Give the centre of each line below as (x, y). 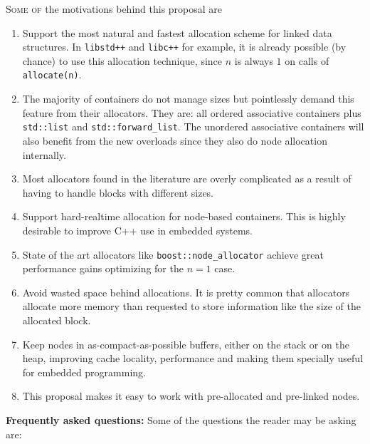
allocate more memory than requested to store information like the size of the (192, 306)
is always (254, 60)
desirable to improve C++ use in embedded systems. (137, 230)
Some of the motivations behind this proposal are (114, 9)
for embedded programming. (84, 372)
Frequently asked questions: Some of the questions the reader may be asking (181, 419)
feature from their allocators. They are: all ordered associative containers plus (192, 112)
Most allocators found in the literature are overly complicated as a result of (187, 179)
